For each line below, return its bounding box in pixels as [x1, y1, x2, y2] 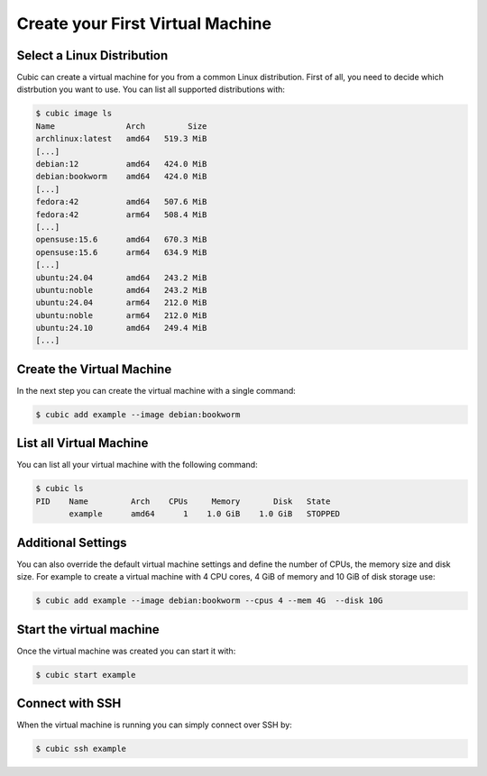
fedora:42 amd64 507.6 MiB [35, 196, 207, 207]
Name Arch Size [35, 121, 207, 131]
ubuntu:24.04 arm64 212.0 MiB [35, 297, 207, 308]
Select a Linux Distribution [16, 48, 169, 63]
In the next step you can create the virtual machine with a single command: [16, 385, 297, 396]
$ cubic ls [35, 483, 84, 494]
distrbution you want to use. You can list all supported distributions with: [16, 84, 286, 95]
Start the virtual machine [16, 622, 160, 637]
